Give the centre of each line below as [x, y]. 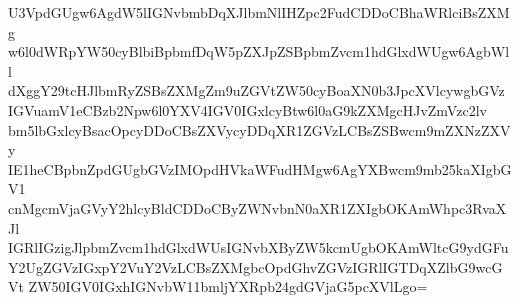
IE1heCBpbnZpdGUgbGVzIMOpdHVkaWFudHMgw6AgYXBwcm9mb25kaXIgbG [260, 168]
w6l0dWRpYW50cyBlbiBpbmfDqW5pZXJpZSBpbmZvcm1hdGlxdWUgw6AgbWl [259, 51]
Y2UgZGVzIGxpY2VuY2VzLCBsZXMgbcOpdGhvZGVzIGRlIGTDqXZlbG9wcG [255, 266]
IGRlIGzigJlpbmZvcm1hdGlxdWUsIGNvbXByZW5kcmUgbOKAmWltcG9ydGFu [258, 247]
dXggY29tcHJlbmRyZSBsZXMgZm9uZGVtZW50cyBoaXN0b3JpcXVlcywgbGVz [256, 90]
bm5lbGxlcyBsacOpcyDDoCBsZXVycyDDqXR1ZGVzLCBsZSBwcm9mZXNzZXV [259, 129]
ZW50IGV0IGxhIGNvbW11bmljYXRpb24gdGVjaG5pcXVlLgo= [228, 286]
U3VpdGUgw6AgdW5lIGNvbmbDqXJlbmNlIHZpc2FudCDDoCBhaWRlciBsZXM [259, 12]
